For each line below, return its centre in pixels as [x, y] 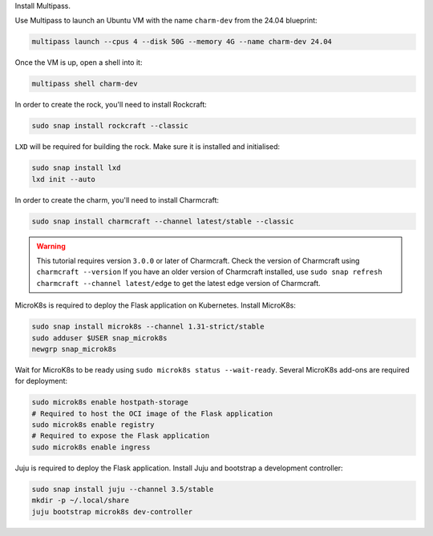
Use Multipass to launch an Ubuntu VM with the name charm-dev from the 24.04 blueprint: [166, 21]
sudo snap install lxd [76, 168]
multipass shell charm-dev [85, 84]
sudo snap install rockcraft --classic [110, 126]
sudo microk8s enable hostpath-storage [110, 402]
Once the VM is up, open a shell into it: [79, 62]
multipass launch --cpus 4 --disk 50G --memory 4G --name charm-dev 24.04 [182, 42]
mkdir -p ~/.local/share [81, 500]
